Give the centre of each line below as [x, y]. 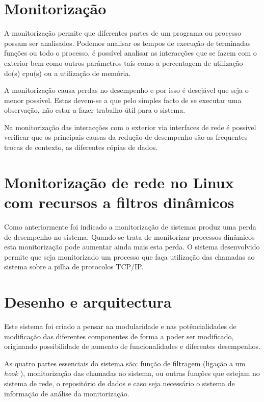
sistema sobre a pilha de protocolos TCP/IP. [74, 267]
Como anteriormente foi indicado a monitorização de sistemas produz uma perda [130, 226]
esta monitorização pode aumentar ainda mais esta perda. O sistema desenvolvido [132, 247]
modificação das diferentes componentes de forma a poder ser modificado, [119, 336]
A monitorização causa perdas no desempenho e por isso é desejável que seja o [126, 90]
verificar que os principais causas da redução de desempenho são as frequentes [126, 137]
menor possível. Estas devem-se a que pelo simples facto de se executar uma [123, 100]
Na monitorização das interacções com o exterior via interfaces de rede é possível [130, 127]
